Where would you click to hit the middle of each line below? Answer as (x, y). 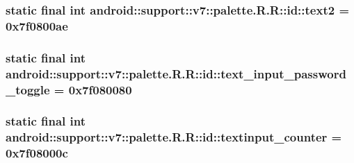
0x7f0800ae (37, 25)
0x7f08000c (37, 153)
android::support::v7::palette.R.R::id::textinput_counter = (174, 137)
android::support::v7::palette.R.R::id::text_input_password (176, 73)
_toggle (28, 89)
